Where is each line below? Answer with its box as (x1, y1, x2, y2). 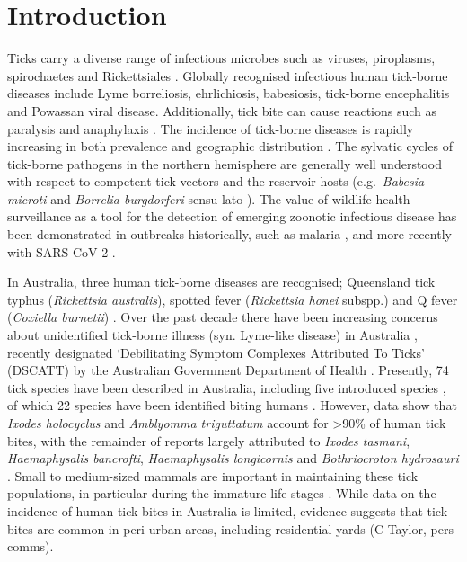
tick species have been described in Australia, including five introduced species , (7, 378, 446, 397)
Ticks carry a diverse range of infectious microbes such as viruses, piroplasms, (7, 49, 436, 67)
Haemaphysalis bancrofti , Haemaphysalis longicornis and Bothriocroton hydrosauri (7, 449, 459, 468)
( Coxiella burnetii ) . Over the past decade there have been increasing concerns (7, 308, 438, 326)
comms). (7, 537, 54, 556)
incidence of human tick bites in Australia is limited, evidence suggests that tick (7, 501, 448, 520)
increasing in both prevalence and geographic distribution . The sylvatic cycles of (7, 137, 453, 156)
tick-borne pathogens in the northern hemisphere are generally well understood (7, 154, 442, 173)
